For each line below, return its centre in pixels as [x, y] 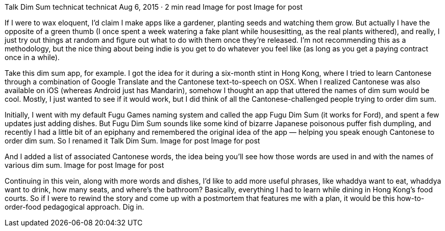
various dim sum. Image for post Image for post [84, 165]
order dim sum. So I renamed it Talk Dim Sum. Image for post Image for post [132, 141]
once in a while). [32, 57]
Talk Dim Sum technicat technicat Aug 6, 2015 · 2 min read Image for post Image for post [154, 7]
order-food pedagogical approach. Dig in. [75, 207]
